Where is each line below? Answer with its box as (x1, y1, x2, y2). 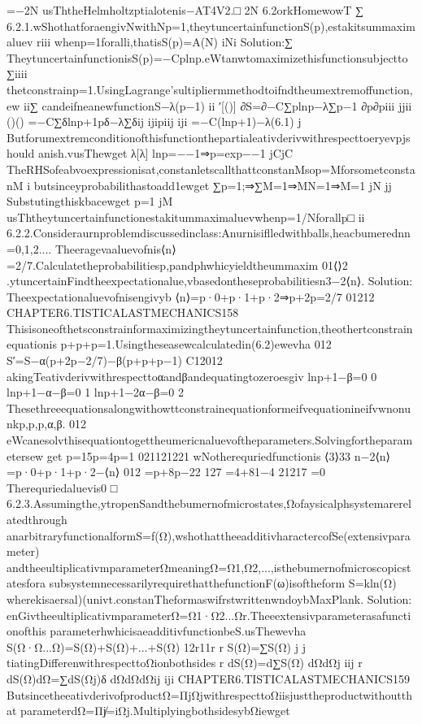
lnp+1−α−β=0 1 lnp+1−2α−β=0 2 (7, 384, 184, 401)
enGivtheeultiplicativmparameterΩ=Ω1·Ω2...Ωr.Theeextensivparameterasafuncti (7, 606, 411, 623)
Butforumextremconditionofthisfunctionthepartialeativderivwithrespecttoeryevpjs (7, 128, 411, 145)
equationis (7, 336, 57, 353)
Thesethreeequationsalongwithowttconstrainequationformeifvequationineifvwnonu (7, 399, 411, 416)
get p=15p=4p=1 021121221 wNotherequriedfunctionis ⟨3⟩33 (46, 447, 351, 464)
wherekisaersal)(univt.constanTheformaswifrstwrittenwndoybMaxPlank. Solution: (7, 590, 412, 607)
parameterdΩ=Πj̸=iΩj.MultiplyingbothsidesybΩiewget (20, 702, 290, 719)
